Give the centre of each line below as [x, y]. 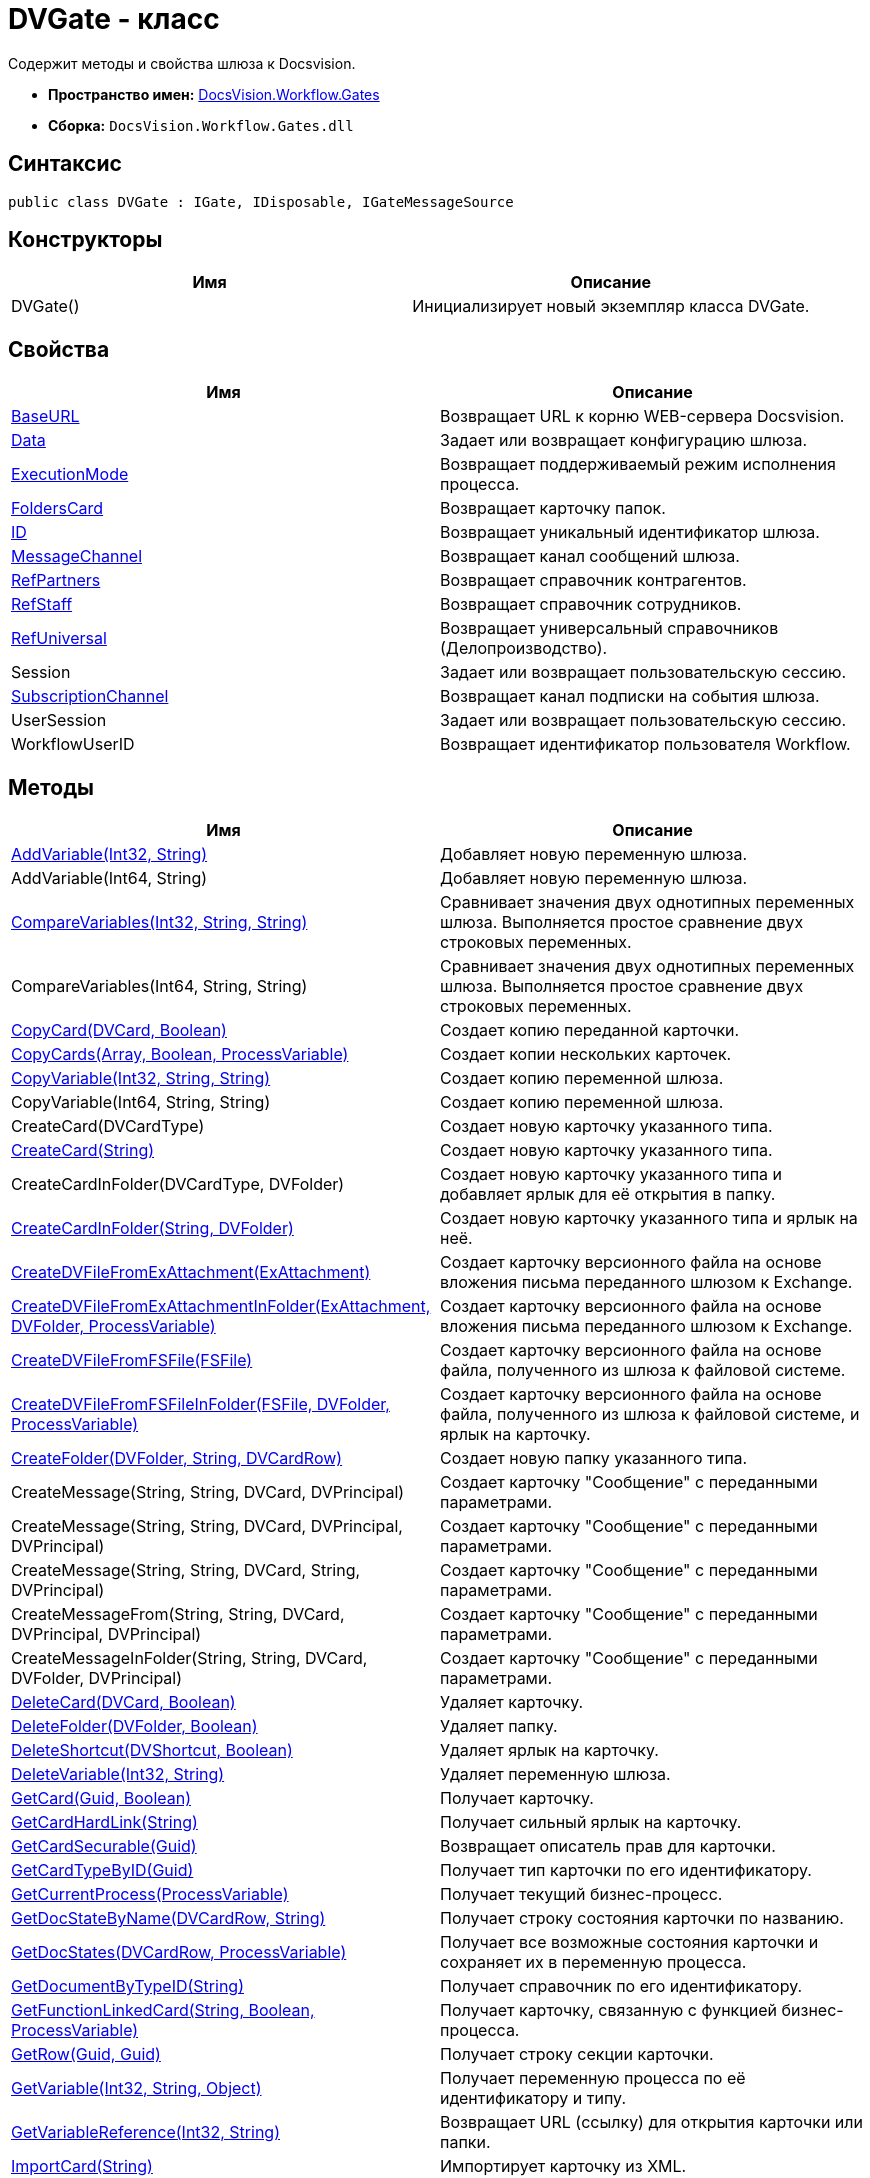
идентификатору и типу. [533, 2098]
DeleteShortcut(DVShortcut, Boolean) [152, 1750]
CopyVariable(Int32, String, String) [141, 1078]
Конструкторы [85, 240]
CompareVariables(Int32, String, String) [159, 922]
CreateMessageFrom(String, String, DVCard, [178, 1614]
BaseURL [45, 416]
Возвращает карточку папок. [553, 508]
